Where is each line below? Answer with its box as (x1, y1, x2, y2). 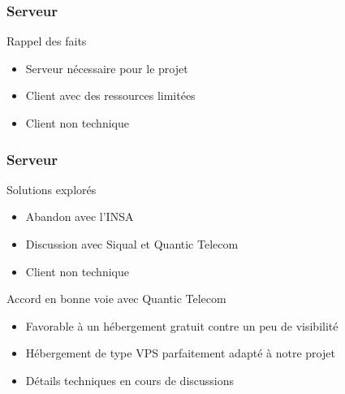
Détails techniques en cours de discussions (25, 371, 235, 388)
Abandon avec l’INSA (25, 208, 134, 225)
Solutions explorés (6, 180, 97, 197)
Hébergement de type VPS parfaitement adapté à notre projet (25, 344, 335, 362)
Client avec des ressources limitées (25, 87, 196, 104)
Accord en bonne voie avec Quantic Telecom (6, 290, 226, 307)
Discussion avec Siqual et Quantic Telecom (25, 236, 239, 252)
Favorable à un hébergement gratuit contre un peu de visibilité (25, 317, 339, 334)
